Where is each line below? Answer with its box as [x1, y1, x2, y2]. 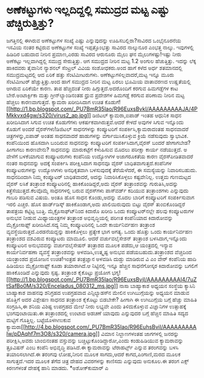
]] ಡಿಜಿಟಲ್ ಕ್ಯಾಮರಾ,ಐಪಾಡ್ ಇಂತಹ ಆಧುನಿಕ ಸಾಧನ [87, 111, 182, 119]
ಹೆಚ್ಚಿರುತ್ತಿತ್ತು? [6, 16, 54, 30]
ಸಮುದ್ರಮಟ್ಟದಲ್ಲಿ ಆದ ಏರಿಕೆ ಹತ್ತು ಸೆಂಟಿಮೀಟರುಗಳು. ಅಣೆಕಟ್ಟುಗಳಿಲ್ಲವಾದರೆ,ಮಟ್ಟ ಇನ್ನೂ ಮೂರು [6, 70, 174, 78]
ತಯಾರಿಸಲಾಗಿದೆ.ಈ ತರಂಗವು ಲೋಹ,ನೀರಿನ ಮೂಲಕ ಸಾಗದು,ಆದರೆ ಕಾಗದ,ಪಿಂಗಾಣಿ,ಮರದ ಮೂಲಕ [6, 350, 181, 358]
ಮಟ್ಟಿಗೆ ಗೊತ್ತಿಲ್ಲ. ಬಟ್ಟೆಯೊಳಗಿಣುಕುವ [6, 316, 71, 323]
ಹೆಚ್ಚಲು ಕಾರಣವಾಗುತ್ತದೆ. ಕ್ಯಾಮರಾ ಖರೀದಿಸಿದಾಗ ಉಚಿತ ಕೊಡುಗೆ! [6, 98, 121, 106]
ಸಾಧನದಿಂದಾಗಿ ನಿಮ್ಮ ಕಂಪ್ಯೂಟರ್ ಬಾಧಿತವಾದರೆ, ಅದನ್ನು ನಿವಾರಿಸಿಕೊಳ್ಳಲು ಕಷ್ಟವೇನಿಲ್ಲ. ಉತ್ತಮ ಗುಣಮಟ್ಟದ [6, 173, 191, 180]
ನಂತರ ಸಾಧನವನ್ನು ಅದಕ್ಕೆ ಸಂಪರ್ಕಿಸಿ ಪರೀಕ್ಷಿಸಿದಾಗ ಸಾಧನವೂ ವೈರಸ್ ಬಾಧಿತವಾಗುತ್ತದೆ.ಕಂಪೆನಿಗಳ [6, 159, 172, 167]
